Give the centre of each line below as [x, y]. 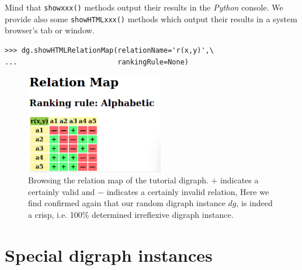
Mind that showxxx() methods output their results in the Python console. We [144, 7]
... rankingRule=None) [97, 62]
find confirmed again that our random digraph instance [127, 203]
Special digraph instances [109, 254]
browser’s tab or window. [50, 30]
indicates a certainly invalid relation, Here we [188, 191]
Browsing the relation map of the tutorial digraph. [118, 180]
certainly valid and [62, 191]
